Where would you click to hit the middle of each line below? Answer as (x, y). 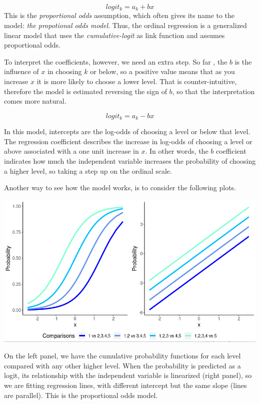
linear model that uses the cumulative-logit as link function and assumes (114, 35)
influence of (21, 71)
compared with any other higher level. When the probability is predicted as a (122, 365)
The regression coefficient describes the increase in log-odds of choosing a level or (128, 141)
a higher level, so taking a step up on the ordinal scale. (88, 170)
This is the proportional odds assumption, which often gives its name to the (119, 15)
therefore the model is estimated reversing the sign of (85, 91)
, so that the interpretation (213, 91)
